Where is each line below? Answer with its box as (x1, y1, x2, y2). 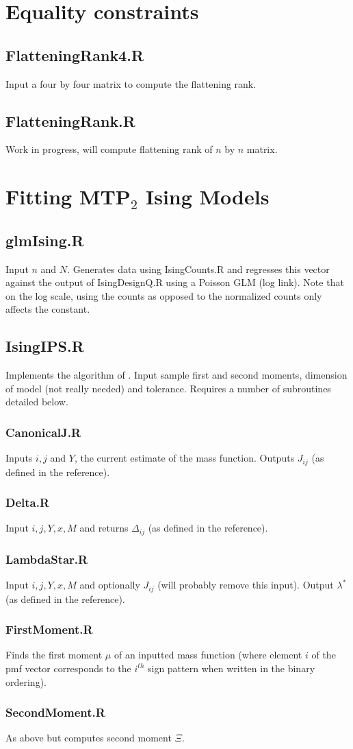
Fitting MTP (5, 182, 131, 211)
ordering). (5, 674, 47, 689)
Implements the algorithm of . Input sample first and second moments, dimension (5, 368, 348, 382)
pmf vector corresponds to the (5, 661, 131, 675)
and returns (79, 521, 129, 535)
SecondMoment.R (5, 704, 105, 721)
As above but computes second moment (5, 730, 172, 745)
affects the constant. (5, 302, 90, 316)
